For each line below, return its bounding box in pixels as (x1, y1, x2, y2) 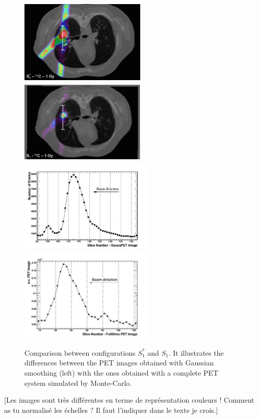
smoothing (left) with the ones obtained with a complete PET (24, 367, 219, 378)
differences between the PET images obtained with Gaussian (24, 357, 214, 368)
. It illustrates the (168, 347, 224, 358)
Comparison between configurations (24, 347, 136, 358)
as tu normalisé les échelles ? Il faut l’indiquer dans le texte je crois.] (4, 404, 218, 415)
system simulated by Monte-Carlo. (24, 377, 132, 388)
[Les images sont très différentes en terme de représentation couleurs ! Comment (4, 395, 254, 405)
